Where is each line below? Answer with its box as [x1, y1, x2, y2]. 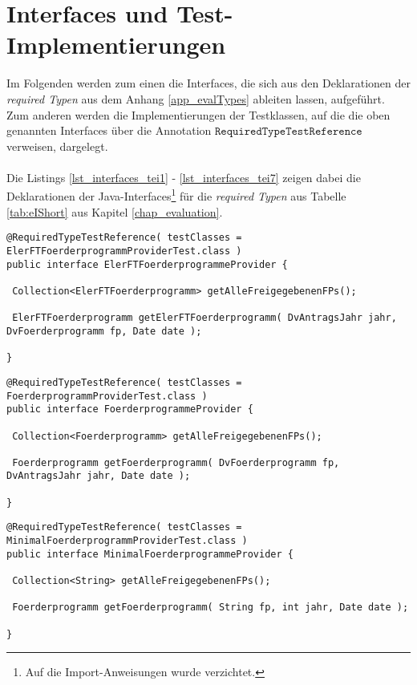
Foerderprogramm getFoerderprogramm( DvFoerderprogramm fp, [12, 456, 340, 468]
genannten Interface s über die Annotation [6, 122, 212, 139]
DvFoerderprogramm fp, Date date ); [6, 325, 202, 337]
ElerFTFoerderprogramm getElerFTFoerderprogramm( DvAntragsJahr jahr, [12, 312, 397, 324]
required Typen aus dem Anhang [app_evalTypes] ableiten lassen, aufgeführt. [6, 90, 385, 107]
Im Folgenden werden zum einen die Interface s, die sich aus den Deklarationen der [6, 75, 411, 91]
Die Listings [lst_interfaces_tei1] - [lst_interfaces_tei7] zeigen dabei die [6, 168, 361, 185]
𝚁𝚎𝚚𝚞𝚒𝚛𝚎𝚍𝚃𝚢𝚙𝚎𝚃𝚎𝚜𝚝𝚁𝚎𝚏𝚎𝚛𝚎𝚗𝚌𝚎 [214, 126, 362, 138]
